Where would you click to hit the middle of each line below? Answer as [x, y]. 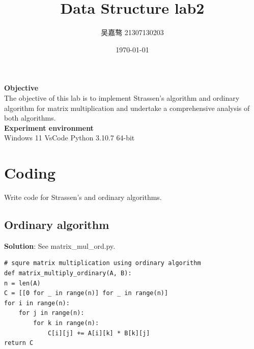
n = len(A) [22, 283]
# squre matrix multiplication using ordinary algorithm [103, 263]
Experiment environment [49, 127]
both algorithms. [30, 118]
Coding [30, 173]
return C [19, 343]
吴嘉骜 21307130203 [132, 32]
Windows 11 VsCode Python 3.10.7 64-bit [69, 138]
